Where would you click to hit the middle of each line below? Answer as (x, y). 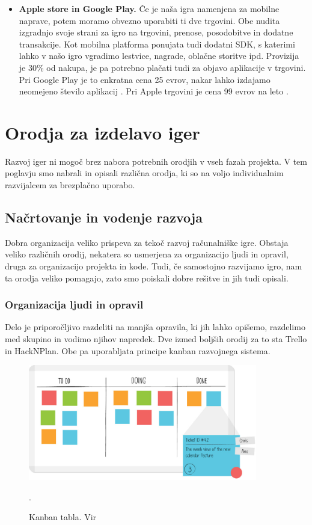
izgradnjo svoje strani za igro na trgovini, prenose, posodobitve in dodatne (156, 32)
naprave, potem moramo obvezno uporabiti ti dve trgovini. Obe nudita (149, 20)
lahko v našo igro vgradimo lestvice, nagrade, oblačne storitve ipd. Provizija (159, 56)
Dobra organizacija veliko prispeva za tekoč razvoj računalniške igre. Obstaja (147, 242)
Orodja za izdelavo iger (102, 132)
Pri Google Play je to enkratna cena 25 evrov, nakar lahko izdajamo (145, 79)
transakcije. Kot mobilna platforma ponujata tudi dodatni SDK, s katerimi (157, 44)
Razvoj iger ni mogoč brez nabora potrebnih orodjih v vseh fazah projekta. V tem (156, 161)
